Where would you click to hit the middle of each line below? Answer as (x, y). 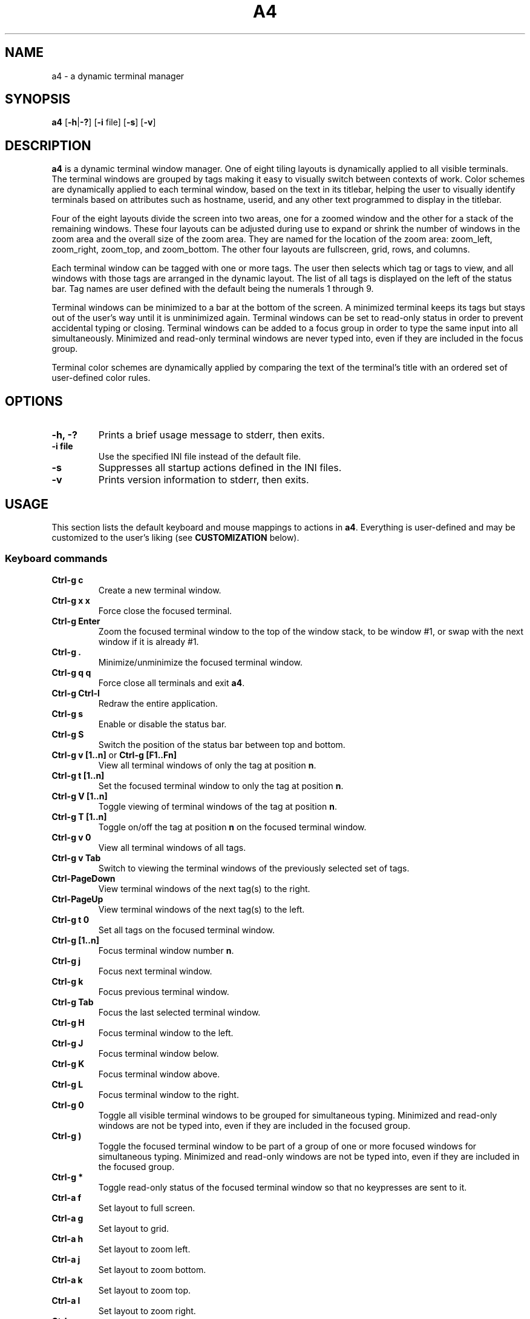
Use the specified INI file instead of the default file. (200, 457)
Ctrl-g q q (71, 672)
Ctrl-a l (66, 1300)
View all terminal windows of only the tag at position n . (207, 765)
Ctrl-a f (67, 1197)
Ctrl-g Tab (73, 1002)
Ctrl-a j (66, 1259)
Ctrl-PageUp (77, 899)
